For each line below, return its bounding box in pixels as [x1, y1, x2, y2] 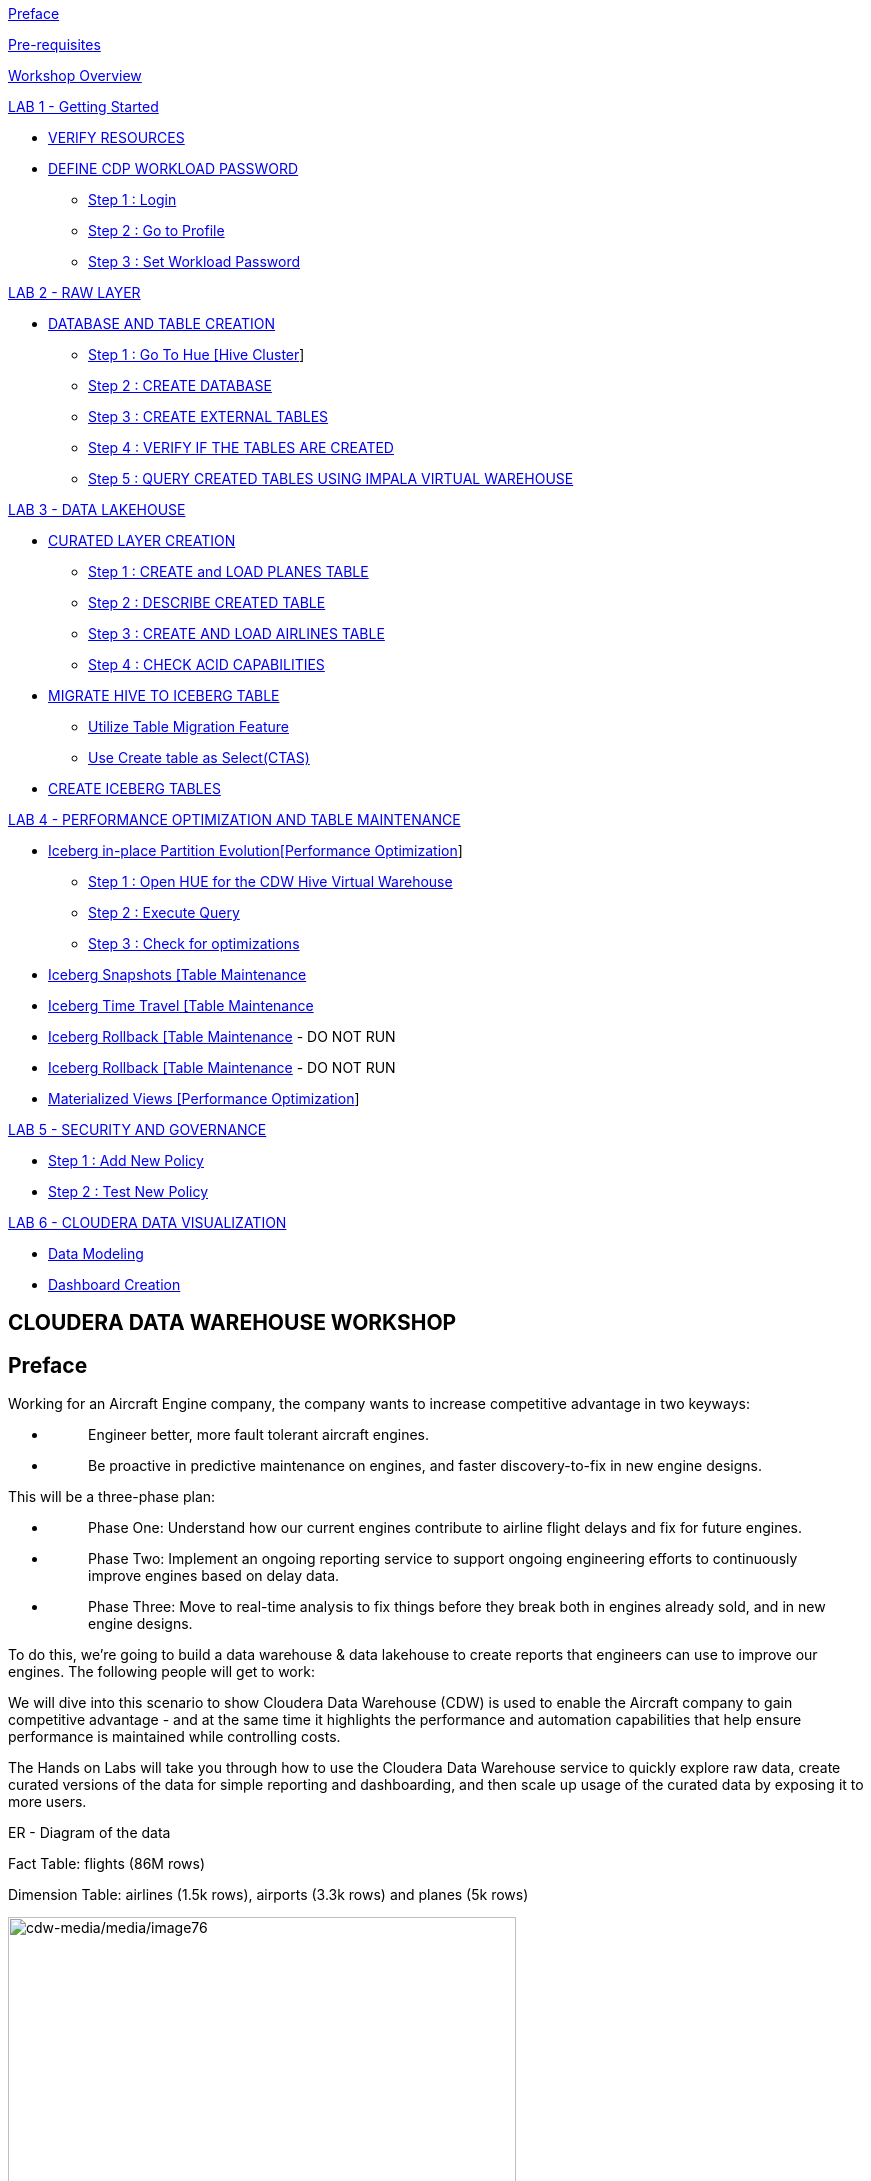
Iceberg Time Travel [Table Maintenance [48, 997, 314, 1014]
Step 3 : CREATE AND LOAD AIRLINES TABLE [88, 625, 385, 642]
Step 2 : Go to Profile [88, 222, 225, 239]
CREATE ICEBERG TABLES [48, 780, 221, 797]
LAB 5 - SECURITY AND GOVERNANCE [8, 1121, 267, 1138]
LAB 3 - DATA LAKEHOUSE [8, 501, 186, 518]
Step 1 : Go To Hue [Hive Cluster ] [88, 346, 305, 363]
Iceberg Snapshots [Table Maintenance [48, 966, 307, 983]
